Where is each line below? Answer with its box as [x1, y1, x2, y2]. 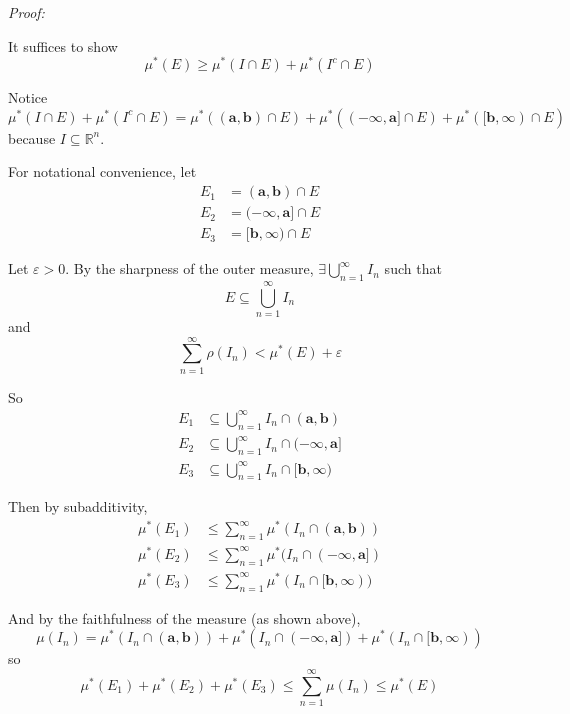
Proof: [8, 2, 45, 22]
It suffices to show [8, 35, 118, 56]
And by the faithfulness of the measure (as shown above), [8, 607, 361, 628]
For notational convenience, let [8, 161, 197, 182]
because [8, 127, 56, 148]
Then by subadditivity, [8, 496, 148, 517]
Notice [8, 87, 48, 108]
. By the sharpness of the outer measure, [65, 258, 314, 279]
